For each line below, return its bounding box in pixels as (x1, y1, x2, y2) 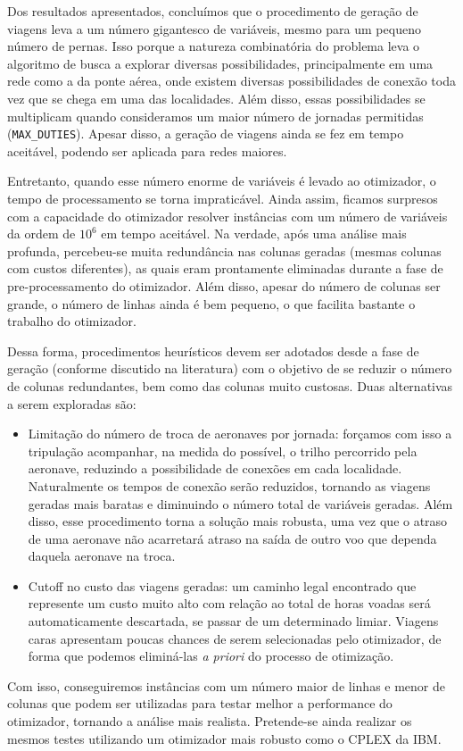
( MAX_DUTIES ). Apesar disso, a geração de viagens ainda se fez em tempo (7, 124, 404, 143)
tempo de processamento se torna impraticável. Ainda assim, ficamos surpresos (7, 189, 438, 207)
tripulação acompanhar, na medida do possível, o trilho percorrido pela (28, 441, 418, 460)
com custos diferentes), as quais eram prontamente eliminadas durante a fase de (7, 259, 443, 278)
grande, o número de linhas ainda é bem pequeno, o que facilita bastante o (7, 294, 416, 313)
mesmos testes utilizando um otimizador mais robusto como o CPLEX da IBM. (7, 729, 442, 747)
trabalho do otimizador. (7, 312, 136, 330)
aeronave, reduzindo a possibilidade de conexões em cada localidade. (28, 459, 402, 478)
